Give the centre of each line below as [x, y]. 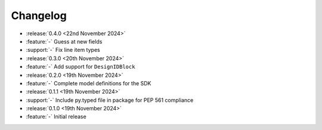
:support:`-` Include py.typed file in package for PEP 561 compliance [110, 100]
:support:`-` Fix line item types [63, 50]
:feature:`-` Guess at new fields [64, 41]
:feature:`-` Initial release [56, 117]
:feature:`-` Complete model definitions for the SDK [89, 83]
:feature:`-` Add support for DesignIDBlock [80, 67]
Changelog [39, 16]
